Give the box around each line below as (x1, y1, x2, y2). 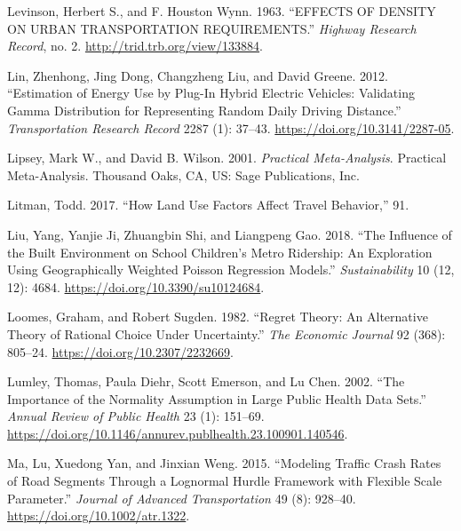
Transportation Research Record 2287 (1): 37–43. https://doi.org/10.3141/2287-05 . (7, 118, 455, 137)
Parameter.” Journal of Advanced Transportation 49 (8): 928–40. (7, 488, 356, 507)
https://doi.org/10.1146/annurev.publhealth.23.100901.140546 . (7, 424, 348, 442)
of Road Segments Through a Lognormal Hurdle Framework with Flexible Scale (7, 472, 442, 490)
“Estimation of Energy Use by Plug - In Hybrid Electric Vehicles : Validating (7, 83, 415, 102)
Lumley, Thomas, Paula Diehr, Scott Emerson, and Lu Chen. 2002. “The (7, 372, 405, 391)
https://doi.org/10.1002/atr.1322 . (7, 506, 190, 525)
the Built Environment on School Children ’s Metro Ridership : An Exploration (7, 242, 433, 261)
